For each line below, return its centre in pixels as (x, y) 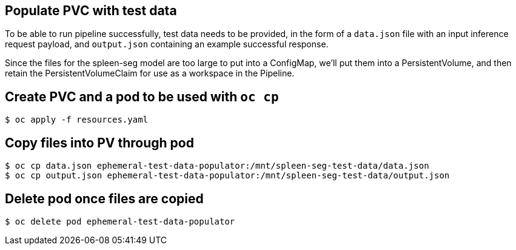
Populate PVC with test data (91, 11)
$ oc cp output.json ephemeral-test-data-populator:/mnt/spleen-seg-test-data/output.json (227, 176)
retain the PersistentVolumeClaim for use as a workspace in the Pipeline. (150, 73)
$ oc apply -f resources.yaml (77, 120)
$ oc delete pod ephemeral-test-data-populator (120, 221)
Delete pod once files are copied (104, 198)
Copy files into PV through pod (99, 143)
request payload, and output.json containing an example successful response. (167, 44)
